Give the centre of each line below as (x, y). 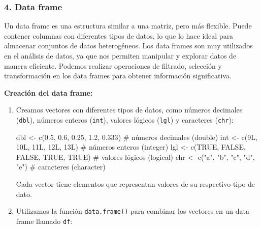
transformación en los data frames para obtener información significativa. (118, 76)
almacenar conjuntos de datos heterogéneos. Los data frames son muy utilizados (128, 46)
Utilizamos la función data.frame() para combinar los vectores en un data (133, 211)
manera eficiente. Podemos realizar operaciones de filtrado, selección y (113, 65)
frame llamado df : (44, 221)
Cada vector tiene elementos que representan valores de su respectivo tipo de (136, 184)
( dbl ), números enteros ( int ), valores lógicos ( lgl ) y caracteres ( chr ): (125, 119)
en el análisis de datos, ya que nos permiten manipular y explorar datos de (120, 55)
